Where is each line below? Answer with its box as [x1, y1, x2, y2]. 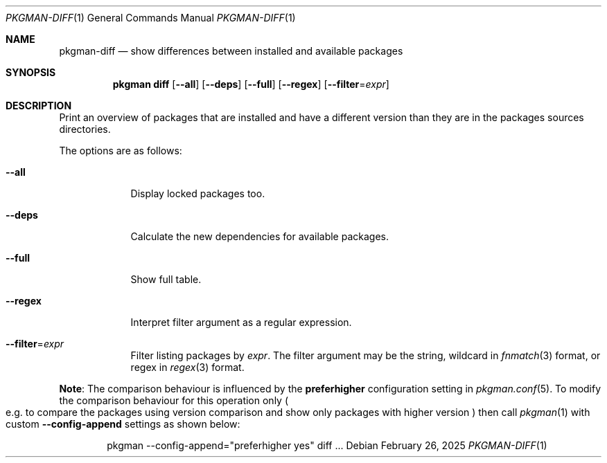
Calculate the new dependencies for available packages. [130, 230, 389, 242]
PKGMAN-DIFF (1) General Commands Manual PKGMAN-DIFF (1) [6, 12, 296, 24]
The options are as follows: [59, 145, 182, 156]
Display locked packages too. [130, 188, 265, 199]
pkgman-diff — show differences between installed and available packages [59, 45, 403, 57]
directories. [59, 123, 111, 135]
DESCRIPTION [6, 100, 72, 111]
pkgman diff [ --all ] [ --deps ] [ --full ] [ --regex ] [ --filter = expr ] [112, 78, 389, 90]
